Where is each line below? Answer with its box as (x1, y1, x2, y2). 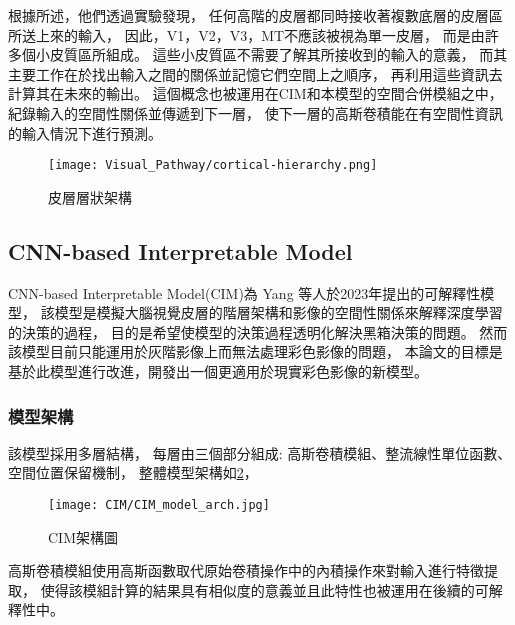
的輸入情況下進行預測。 (8, 122, 162, 143)
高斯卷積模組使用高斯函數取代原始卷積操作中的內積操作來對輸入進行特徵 (8, 560, 484, 581)
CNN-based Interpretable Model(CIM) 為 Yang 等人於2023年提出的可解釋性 (8, 282, 481, 303)
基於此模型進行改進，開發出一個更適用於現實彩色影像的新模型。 (8, 360, 428, 381)
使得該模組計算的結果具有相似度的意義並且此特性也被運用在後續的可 (40, 579, 489, 600)
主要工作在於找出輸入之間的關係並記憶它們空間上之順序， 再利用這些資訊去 (8, 63, 503, 84)
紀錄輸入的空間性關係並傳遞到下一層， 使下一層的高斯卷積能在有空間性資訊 (8, 102, 503, 123)
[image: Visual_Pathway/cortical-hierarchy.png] (48, 158, 378, 173)
